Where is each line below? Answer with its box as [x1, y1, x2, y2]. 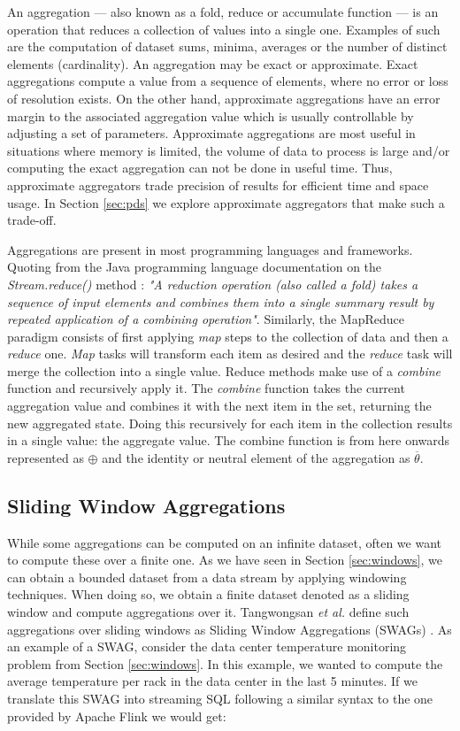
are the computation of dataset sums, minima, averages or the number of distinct [7, 37, 448, 56]
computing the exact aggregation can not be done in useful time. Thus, [7, 158, 393, 177]
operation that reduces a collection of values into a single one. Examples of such [7, 19, 441, 38]
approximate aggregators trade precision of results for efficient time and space [7, 175, 429, 194]
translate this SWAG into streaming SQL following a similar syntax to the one [7, 689, 433, 707]
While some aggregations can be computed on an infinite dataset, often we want [7, 533, 442, 551]
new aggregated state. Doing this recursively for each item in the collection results [7, 413, 453, 432]
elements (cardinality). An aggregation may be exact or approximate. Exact [7, 54, 418, 73]
